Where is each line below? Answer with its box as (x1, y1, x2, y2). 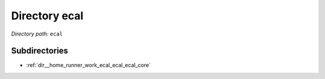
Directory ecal (11, 9, 84, 22)
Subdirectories (11, 46, 69, 56)
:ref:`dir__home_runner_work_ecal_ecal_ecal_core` (26, 62, 151, 69)
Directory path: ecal (11, 30, 63, 37)
